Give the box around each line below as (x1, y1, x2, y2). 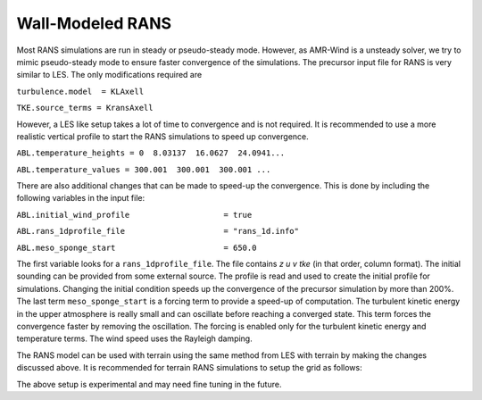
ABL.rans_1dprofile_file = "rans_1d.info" (16, 226, 299, 237)
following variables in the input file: (16, 193, 145, 204)
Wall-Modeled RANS (16, 13, 172, 33)
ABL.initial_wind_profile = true (16, 210, 253, 220)
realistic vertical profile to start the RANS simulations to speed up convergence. (16, 130, 310, 142)
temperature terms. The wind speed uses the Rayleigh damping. (16, 333, 253, 344)
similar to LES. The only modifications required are (16, 70, 203, 80)
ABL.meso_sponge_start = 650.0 (16, 242, 257, 253)
